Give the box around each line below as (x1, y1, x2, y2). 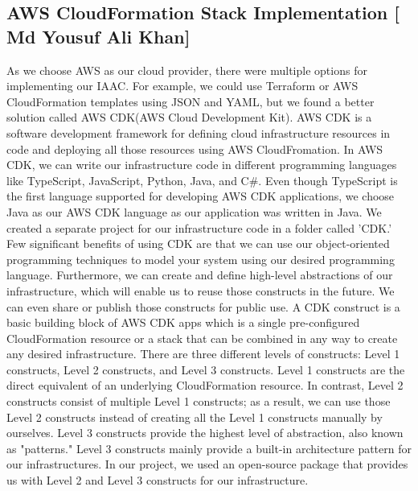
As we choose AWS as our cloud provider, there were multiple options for (6, 61, 367, 78)
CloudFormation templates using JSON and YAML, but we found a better (6, 93, 375, 109)
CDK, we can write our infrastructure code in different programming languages (6, 156, 397, 173)
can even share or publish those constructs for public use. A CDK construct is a (6, 298, 400, 315)
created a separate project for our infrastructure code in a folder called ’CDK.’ (6, 219, 392, 236)
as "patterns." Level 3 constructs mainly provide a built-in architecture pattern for (6, 439, 412, 456)
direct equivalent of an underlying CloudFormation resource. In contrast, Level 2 (6, 377, 404, 394)
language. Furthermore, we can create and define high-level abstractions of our (6, 266, 393, 283)
